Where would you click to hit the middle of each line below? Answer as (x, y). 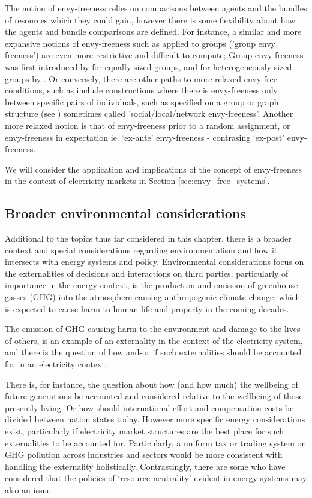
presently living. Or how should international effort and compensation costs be (149, 407)
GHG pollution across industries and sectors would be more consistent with (144, 455)
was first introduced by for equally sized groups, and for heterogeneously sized (148, 66)
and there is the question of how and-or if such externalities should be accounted (153, 352)
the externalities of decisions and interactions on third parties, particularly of (147, 273)
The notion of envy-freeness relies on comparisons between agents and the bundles (156, 8)
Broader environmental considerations (125, 213)
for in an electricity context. (56, 364)
